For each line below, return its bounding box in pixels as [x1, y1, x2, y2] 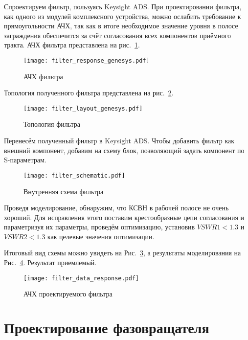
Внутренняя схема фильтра [23, 186, 104, 196]
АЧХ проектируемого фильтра [23, 289, 113, 299]
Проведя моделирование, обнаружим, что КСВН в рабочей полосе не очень [4, 203, 229, 213]
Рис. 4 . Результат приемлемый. [4, 257, 97, 268]
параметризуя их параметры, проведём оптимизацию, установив [4, 222, 195, 232]
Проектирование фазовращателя [4, 317, 209, 338]
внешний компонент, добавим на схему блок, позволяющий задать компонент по [4, 145, 245, 155]
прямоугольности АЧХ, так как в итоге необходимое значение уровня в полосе [4, 21, 238, 31]
